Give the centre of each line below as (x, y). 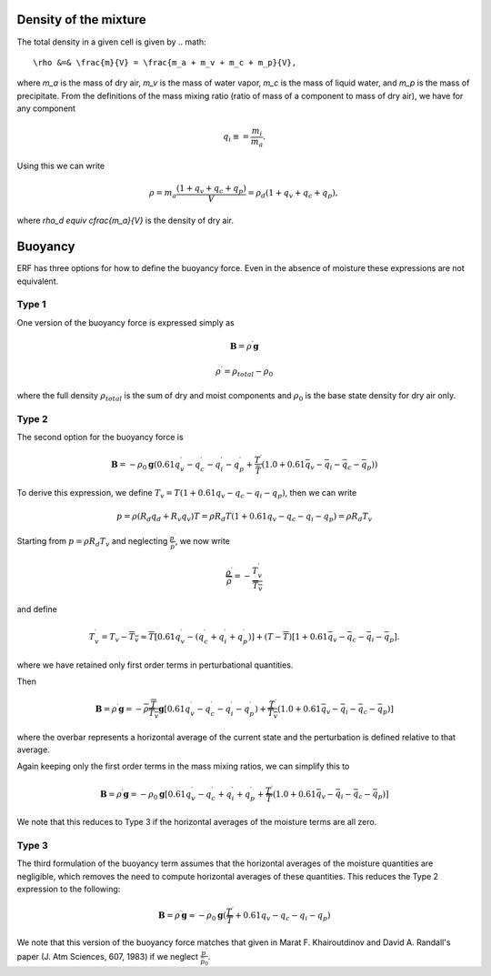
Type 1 (31, 305)
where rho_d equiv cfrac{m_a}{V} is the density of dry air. (125, 221)
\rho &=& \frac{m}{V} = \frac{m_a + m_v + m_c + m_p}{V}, (165, 62)
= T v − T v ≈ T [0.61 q (141, 638)
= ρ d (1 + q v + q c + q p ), (292, 194)
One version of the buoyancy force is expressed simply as (126, 322)
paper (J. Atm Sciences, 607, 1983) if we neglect (108, 957)
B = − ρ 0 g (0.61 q (145, 466)
